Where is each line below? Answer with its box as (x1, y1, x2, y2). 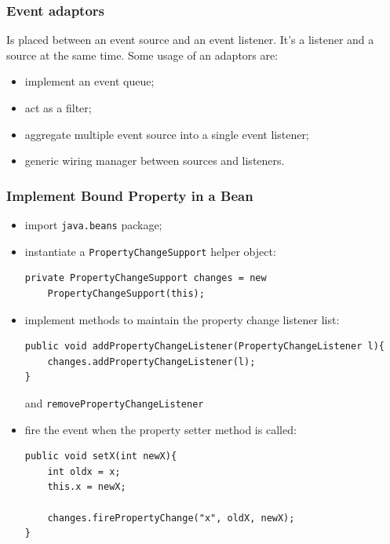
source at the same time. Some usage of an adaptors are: (6, 46, 279, 63)
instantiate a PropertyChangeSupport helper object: (24, 243, 276, 259)
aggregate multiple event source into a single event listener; (24, 126, 309, 142)
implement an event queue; (24, 73, 155, 89)
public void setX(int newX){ (24, 451, 177, 462)
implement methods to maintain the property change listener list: (24, 311, 340, 327)
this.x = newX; (47, 481, 126, 493)
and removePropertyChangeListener (24, 394, 204, 411)
